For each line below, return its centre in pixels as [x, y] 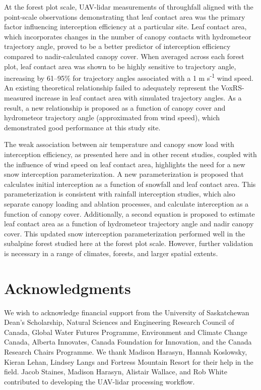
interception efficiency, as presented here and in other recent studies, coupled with [130, 154]
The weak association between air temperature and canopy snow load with [119, 144]
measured [19, 97]
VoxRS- [233, 88]
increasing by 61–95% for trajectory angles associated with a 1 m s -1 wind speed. [129, 77]
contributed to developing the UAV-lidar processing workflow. [100, 381]
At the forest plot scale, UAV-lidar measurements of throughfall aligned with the [129, 7]
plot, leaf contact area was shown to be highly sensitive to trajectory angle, [120, 66]
